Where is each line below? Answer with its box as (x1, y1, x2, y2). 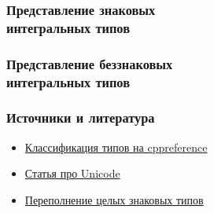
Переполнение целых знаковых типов (24, 191, 204, 207)
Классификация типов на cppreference (24, 138, 208, 155)
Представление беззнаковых (6, 53, 173, 73)
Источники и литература (6, 108, 155, 127)
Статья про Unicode (24, 165, 120, 182)
